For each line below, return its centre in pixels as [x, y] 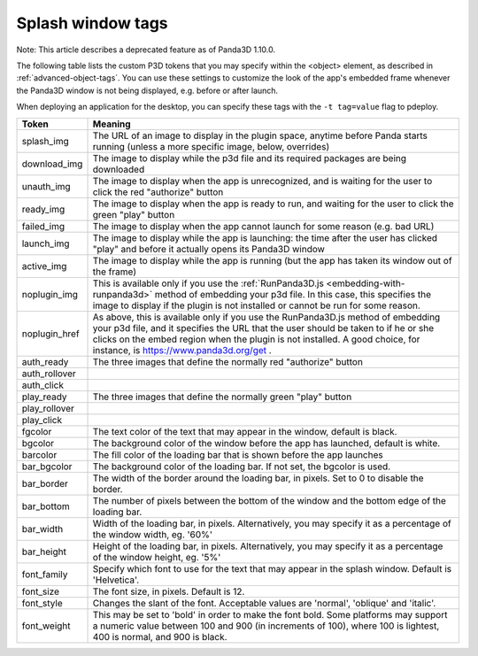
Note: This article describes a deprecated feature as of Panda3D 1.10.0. [146, 50]
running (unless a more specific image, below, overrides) [211, 146]
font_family [45, 574]
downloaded [119, 169]
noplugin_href [50, 334]
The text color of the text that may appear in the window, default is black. [245, 431]
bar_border [45, 483]
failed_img [43, 226]
